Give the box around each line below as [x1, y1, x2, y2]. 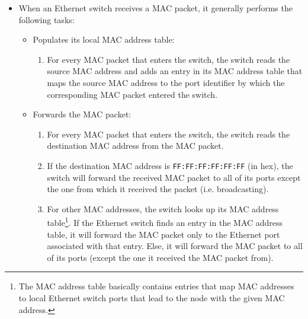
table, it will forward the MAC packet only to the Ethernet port [47, 228, 280, 240]
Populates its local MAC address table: [33, 33, 175, 46]
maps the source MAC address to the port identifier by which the [47, 76, 285, 88]
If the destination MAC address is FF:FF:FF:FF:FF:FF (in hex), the [47, 159, 293, 171]
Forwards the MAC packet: [33, 108, 131, 120]
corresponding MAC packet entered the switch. [47, 88, 218, 100]
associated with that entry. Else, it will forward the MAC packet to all [47, 240, 303, 252]
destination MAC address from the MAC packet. [47, 139, 224, 152]
